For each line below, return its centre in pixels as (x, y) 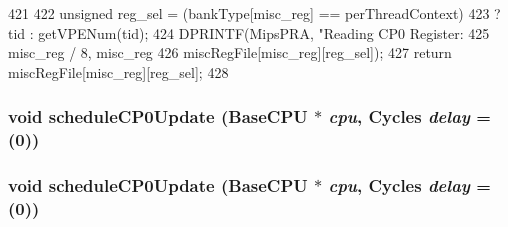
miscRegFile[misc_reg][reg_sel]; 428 (118, 71)
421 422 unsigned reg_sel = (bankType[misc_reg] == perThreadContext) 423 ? (254, 13)
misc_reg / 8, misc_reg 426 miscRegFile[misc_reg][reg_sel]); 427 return (230, 52)
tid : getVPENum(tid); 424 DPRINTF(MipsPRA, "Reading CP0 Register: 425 (249, 32)
